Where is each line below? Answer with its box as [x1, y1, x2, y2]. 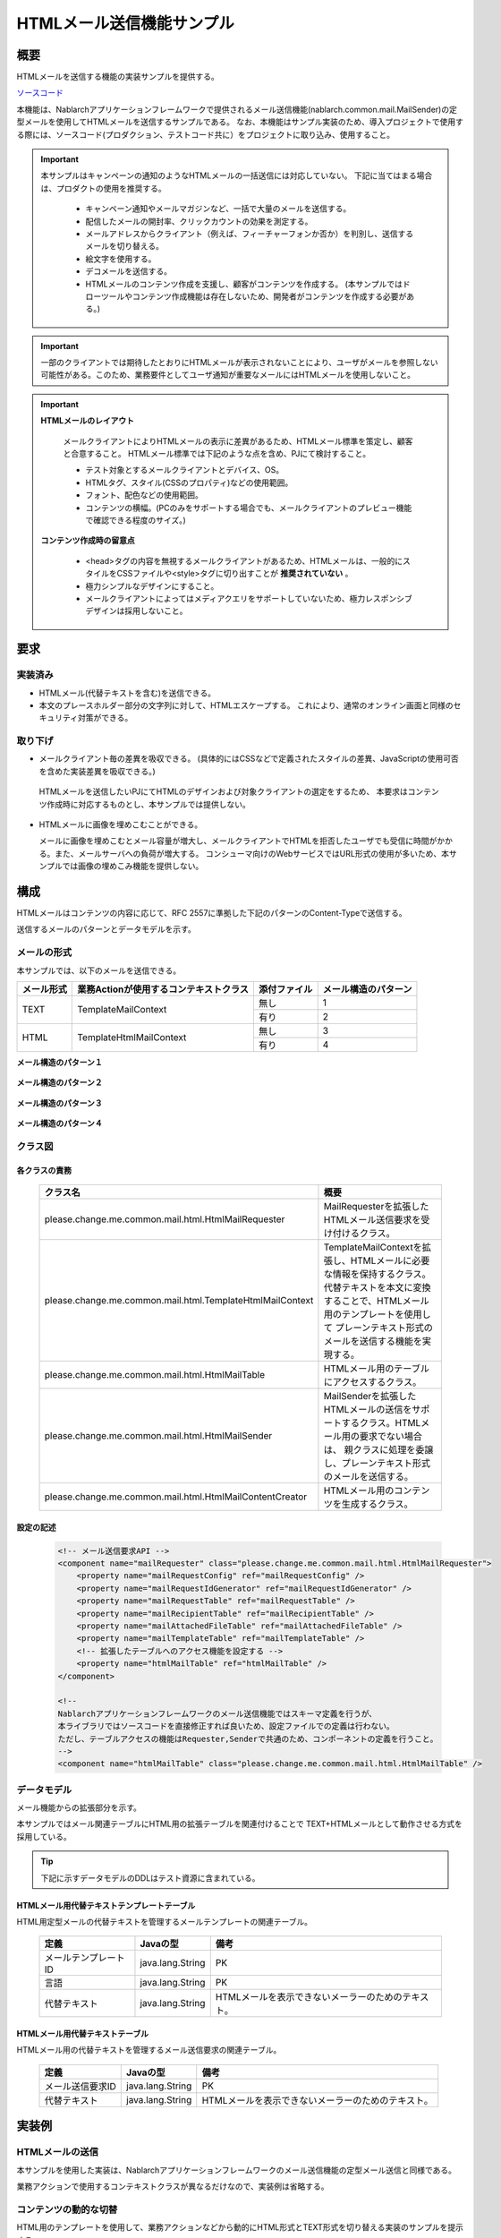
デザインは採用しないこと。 [85, 605, 188, 617]
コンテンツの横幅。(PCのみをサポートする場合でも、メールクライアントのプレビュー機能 [85, 502, 412, 513]
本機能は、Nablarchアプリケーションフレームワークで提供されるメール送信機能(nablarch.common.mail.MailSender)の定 [16, 104, 458, 115]
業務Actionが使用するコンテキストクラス [77, 983, 250, 995]
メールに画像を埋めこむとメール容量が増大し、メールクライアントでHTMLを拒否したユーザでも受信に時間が [38, 835, 437, 846]
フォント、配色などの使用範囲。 [85, 490, 203, 500]
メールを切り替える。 [85, 241, 165, 252]
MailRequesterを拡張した [323, 1200, 429, 1213]
